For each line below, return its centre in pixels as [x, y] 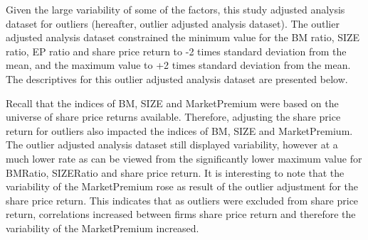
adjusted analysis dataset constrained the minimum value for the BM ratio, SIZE [183, 37]
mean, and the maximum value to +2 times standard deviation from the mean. [178, 65]
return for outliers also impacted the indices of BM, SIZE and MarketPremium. [179, 130]
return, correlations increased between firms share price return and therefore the [181, 214]
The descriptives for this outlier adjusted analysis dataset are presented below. [177, 78]
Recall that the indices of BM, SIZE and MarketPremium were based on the [172, 103]
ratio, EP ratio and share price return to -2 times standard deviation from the [176, 51]
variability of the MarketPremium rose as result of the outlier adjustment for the [182, 186]
